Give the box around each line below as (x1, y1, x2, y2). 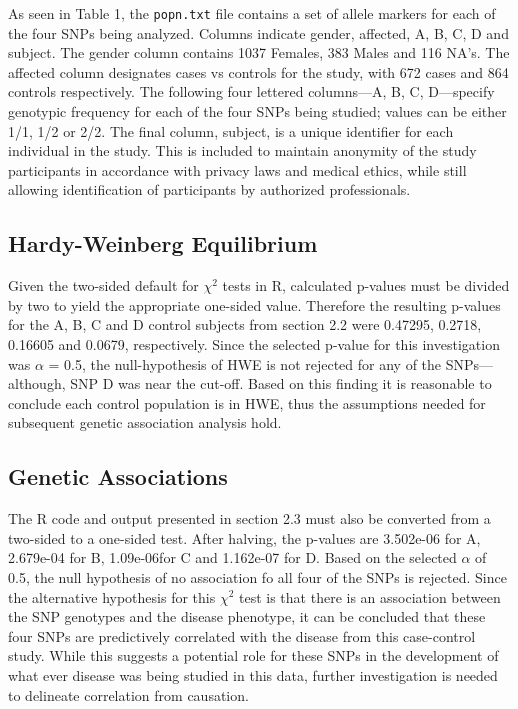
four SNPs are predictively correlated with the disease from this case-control (8, 625, 476, 646)
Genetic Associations (8, 461, 228, 492)
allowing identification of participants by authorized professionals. (8, 179, 411, 200)
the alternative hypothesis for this (8, 586, 216, 607)
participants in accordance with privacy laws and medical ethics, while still (8, 159, 467, 180)
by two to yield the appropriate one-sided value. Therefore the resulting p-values (8, 294, 501, 315)
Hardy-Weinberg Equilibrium (8, 228, 318, 259)
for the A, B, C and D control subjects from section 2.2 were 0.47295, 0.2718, (8, 314, 482, 335)
